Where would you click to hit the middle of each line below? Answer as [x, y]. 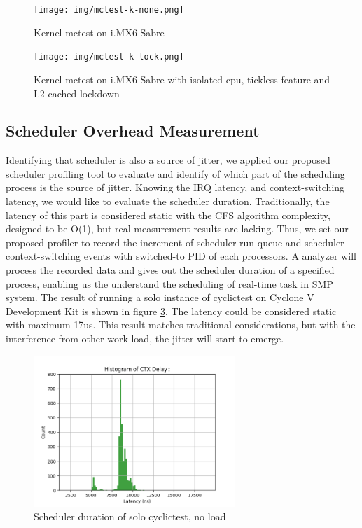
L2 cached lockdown [77, 93]
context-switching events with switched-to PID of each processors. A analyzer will [181, 256]
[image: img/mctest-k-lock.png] [109, 57]
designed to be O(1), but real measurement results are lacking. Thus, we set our [177, 229]
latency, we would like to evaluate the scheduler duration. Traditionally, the [168, 201]
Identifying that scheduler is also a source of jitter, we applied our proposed [168, 160]
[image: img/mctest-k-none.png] [109, 10]
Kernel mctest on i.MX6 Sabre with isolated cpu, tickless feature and [182, 79]
